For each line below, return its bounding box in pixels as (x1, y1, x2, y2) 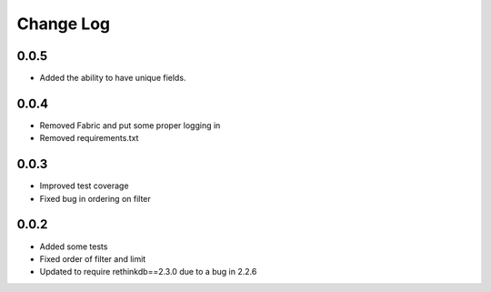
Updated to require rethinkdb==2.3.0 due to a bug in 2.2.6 (39, 267, 257, 277)
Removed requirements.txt (39, 133, 139, 144)
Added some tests (39, 241, 108, 252)
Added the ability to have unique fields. (39, 73, 186, 84)
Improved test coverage (39, 180, 129, 191)
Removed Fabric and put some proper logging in (39, 119, 221, 131)
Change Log (16, 14, 111, 34)
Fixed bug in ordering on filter (39, 193, 152, 204)
